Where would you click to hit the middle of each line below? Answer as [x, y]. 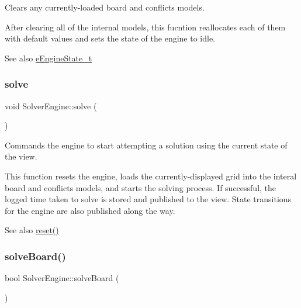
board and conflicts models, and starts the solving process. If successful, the [141, 187]
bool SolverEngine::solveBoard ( [62, 278]
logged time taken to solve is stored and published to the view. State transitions [148, 199]
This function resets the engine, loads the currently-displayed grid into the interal [151, 176]
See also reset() [32, 230]
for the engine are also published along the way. [90, 210]
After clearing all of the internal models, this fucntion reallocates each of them [145, 27]
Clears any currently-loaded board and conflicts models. [105, 7]
